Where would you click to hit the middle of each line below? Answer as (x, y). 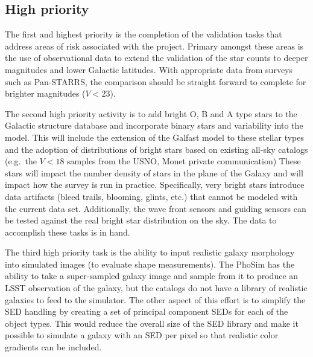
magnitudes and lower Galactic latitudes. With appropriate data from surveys (149, 69)
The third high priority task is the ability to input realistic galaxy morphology (150, 252)
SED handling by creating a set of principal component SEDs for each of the (147, 311)
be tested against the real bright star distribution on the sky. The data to (141, 220)
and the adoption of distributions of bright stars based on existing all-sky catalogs (156, 149)
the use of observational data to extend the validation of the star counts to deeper (156, 58)
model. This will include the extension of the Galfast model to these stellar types (155, 137)
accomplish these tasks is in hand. (68, 232)
